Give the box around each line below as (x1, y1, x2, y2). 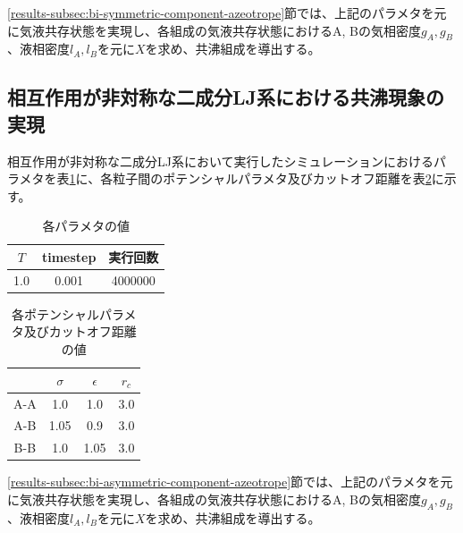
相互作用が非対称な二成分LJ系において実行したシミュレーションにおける (7, 151, 434, 170)
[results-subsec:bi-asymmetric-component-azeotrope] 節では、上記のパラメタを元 (7, 472, 453, 491)
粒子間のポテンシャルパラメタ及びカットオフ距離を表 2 (113, 169, 432, 188)
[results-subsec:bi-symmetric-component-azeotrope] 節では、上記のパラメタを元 (7, 4, 447, 21)
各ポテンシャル (11, 304, 99, 323)
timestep (41, 247, 97, 266)
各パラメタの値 (42, 216, 130, 235)
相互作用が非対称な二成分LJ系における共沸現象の (7, 83, 445, 111)
